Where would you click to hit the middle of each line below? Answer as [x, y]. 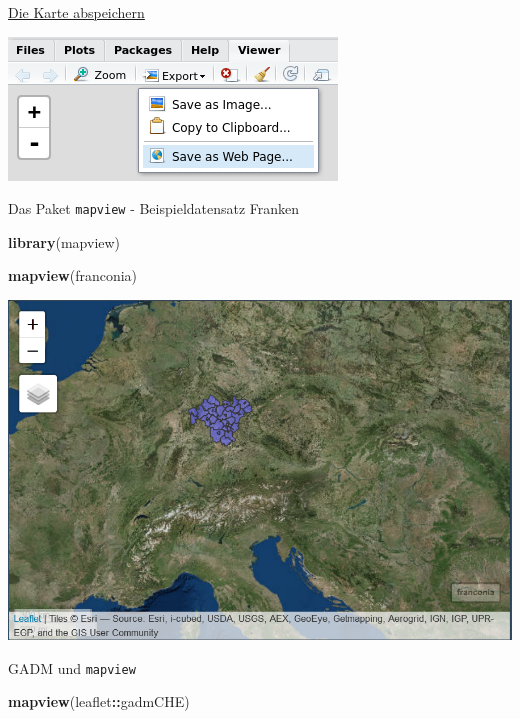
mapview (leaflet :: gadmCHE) [99, 701]
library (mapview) [64, 241]
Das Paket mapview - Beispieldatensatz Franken [154, 208]
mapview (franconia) [73, 275]
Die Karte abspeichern [76, 12]
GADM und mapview [72, 667]
